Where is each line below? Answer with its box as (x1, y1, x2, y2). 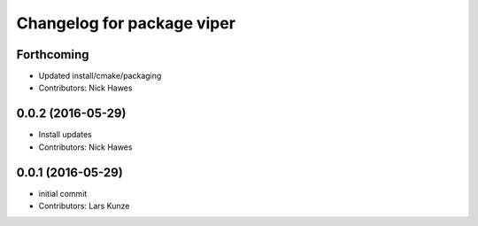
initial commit (38, 188, 88, 199)
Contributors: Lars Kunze (38, 200, 130, 212)
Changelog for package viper (16, 13, 236, 33)
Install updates (38, 129, 92, 140)
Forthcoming (16, 47, 89, 62)
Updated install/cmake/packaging (38, 71, 162, 82)
